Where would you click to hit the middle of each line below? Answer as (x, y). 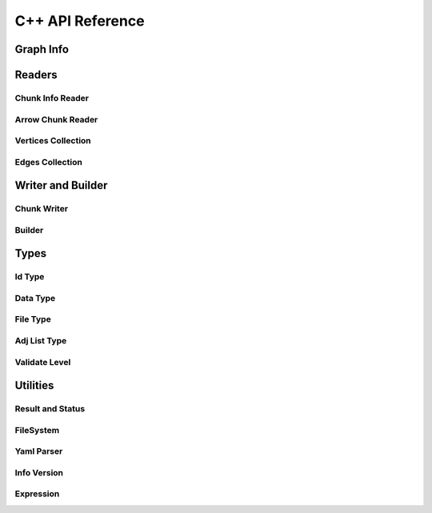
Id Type (30, 277)
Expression (37, 494)
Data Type (35, 298)
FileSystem (37, 430)
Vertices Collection (53, 141)
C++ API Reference (80, 21)
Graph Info (42, 49)
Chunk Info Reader (52, 98)
